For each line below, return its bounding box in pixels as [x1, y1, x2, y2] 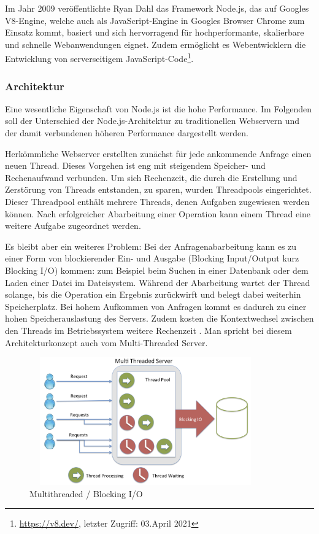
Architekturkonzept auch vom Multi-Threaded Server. [5, 336, 208, 349]
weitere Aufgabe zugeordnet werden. [5, 219, 141, 232]
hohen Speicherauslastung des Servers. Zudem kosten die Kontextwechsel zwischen [5, 312, 314, 325]
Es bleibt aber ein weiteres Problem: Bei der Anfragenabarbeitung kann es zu [5, 239, 297, 252]
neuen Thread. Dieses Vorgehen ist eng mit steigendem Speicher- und [5, 159, 266, 172]
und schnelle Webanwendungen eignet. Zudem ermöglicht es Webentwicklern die [5, 37, 306, 50]
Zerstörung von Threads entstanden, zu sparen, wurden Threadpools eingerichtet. [5, 183, 312, 196]
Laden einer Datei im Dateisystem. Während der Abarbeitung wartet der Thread [5, 276, 310, 288]
